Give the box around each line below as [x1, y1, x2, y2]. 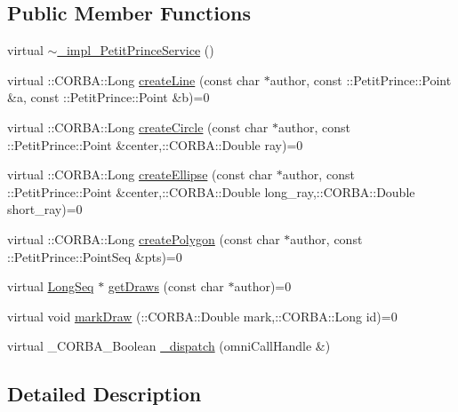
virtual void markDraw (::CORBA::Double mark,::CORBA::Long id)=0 [7, 306, 398, 325]
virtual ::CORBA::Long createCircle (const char [7, 117, 269, 136]
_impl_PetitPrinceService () [57, 41, 214, 59]
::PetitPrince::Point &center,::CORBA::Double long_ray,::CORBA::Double [7, 182, 415, 201]
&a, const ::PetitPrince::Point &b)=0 [7, 88, 210, 107]
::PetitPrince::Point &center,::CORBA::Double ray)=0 [7, 135, 303, 154]
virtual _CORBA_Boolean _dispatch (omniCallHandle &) [7, 337, 331, 355]
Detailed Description [7, 380, 202, 408]
